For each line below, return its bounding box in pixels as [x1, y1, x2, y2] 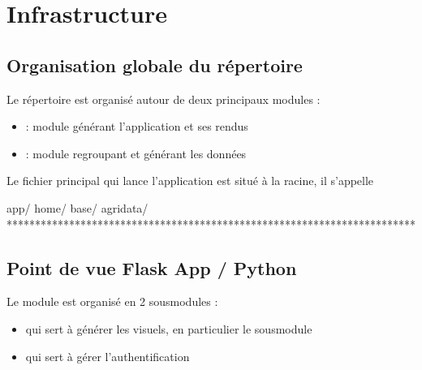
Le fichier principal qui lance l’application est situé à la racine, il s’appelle [6, 172, 374, 189]
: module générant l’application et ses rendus [25, 118, 248, 135]
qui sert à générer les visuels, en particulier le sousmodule [25, 320, 312, 337]
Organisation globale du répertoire [6, 52, 303, 77]
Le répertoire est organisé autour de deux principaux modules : [6, 90, 321, 107]
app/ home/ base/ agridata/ [6, 199, 149, 216]
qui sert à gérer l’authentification [25, 347, 190, 364]
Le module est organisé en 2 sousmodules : [6, 293, 218, 310]
